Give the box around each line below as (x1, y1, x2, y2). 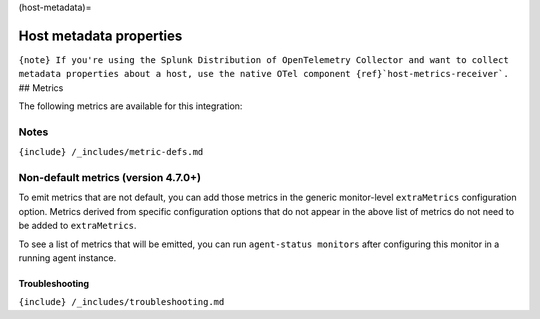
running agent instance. (18, 251, 117, 264)
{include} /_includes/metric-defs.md (18, 146, 204, 158)
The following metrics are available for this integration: (18, 100, 243, 112)
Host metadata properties (18, 27, 183, 44)
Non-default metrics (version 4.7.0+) (18, 170, 202, 184)
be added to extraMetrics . (18, 220, 137, 232)
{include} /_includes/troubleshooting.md (18, 296, 225, 308)
